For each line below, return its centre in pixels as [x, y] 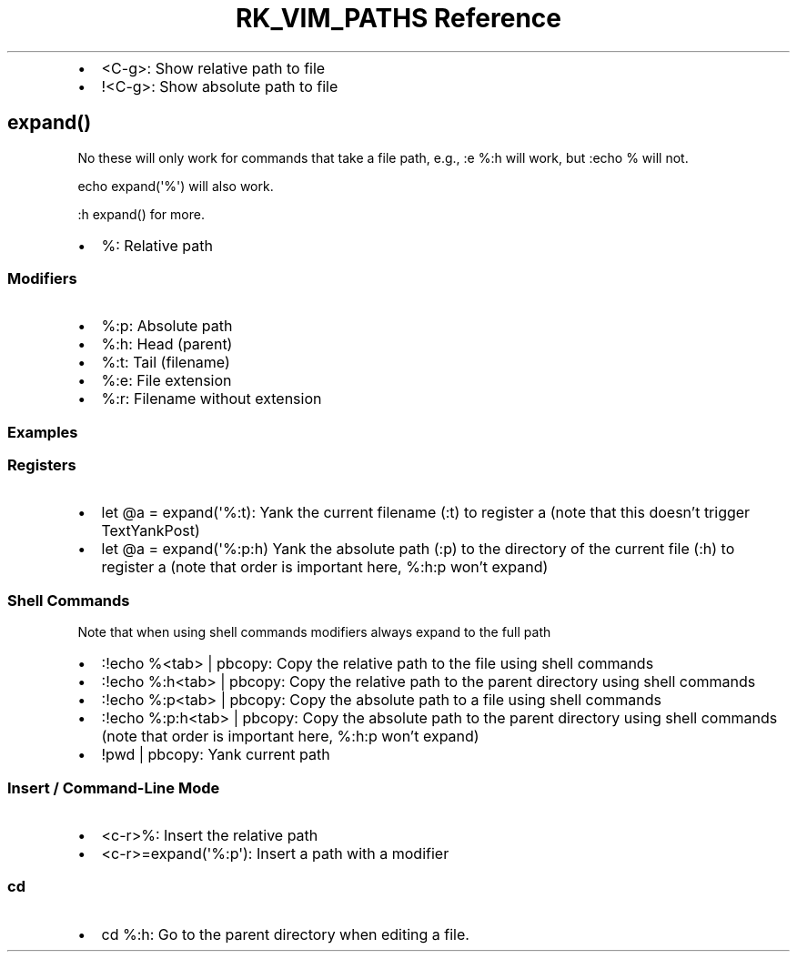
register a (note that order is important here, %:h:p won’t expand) [325, 567]
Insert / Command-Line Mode [114, 787]
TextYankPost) [151, 531]
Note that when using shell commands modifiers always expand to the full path [314, 632]
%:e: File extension [166, 381]
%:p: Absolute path [167, 326]
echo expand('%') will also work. [176, 186]
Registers [42, 465]
